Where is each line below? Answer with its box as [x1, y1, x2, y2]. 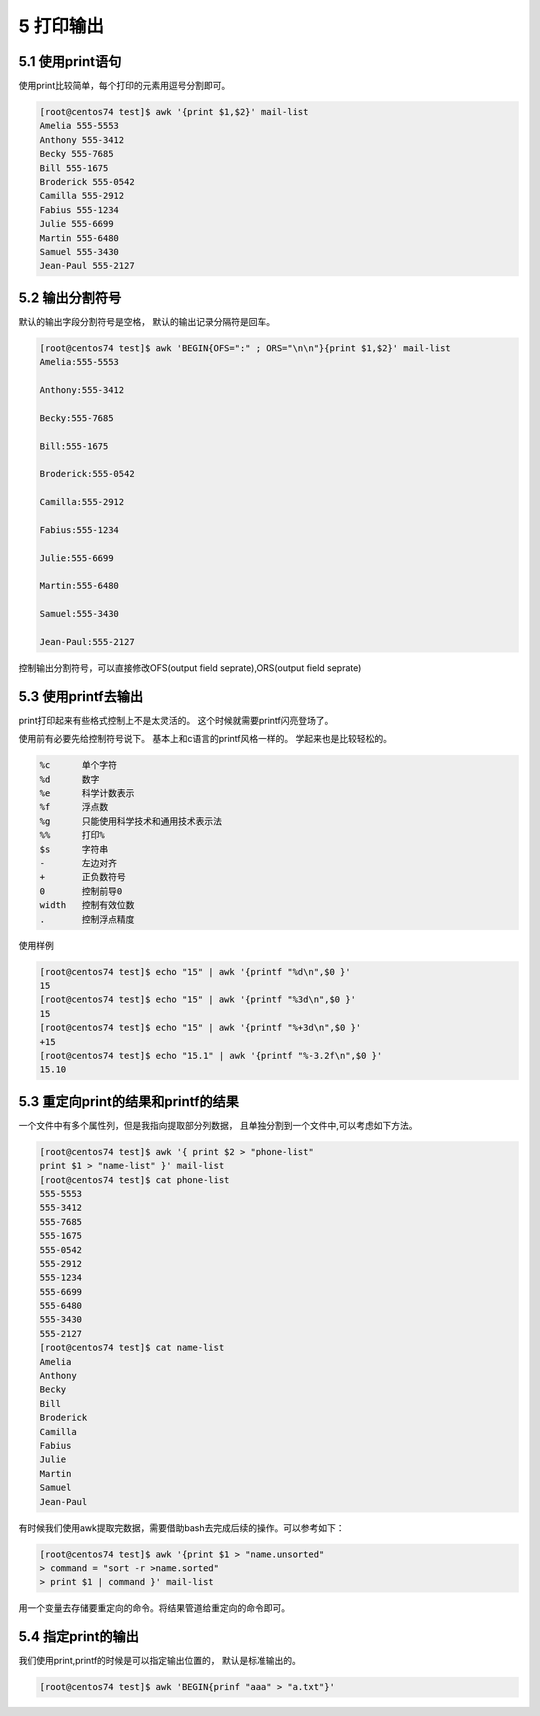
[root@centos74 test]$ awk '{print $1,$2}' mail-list [39, 106, 309, 118]
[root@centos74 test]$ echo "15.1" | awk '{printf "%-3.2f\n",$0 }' [39, 1050, 383, 1061]
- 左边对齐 [39, 858, 118, 869]
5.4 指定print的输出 [18, 1628, 140, 1645]
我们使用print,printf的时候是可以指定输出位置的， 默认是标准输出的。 [18, 1655, 302, 1667]
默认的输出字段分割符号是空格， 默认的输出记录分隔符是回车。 [18, 315, 275, 327]
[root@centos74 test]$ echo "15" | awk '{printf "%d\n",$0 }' [39, 966, 351, 977]
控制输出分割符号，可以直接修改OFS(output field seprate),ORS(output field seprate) [18, 662, 362, 674]
